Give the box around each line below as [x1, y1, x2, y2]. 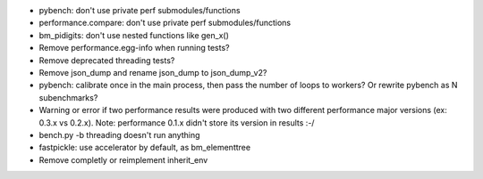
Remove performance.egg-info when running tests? [38, 43, 230, 53]
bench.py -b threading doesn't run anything [38, 129, 200, 140]
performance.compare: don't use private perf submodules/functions [38, 18, 291, 28]
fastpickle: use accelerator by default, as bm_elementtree [38, 142, 250, 153]
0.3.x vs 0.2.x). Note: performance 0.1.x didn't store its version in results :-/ [38, 117, 315, 128]
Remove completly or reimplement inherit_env [38, 154, 208, 165]
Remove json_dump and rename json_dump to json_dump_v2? [38, 67, 267, 77]
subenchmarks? [38, 92, 98, 102]
